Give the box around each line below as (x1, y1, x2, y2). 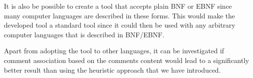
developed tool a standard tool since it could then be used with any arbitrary (4, 20, 235, 30)
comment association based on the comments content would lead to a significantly (4, 55, 249, 65)
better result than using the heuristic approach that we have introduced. (4, 64, 221, 75)
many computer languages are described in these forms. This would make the (4, 10, 235, 20)
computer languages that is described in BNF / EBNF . (4, 29, 165, 39)
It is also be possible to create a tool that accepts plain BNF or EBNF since (4, 1, 232, 11)
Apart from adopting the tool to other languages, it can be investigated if (4, 46, 224, 56)
